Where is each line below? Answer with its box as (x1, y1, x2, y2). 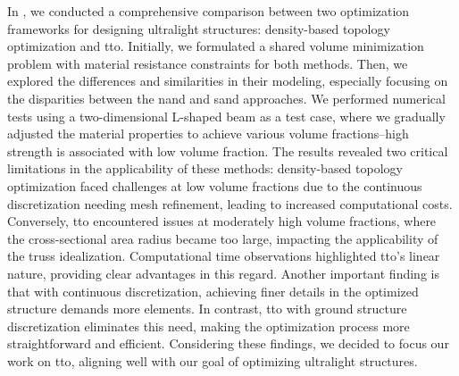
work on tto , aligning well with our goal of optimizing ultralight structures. (7, 351, 418, 370)
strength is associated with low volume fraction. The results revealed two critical (7, 141, 448, 160)
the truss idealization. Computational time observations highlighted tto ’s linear (7, 246, 440, 265)
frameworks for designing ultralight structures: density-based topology (7, 19, 390, 38)
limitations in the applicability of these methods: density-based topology (7, 159, 403, 178)
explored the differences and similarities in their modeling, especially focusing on (7, 71, 448, 90)
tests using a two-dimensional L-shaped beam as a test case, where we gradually (7, 106, 446, 125)
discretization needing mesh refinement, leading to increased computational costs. (7, 194, 453, 213)
